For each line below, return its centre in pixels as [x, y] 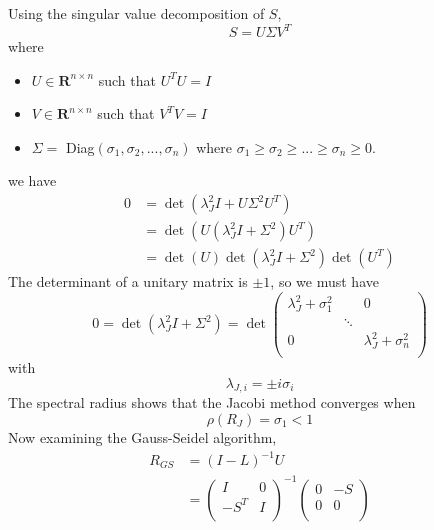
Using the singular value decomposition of [136, 13]
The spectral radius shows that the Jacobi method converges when [212, 402]
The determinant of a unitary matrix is [128, 281]
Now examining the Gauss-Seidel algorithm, [142, 436]
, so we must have [324, 281]
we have [32, 180]
